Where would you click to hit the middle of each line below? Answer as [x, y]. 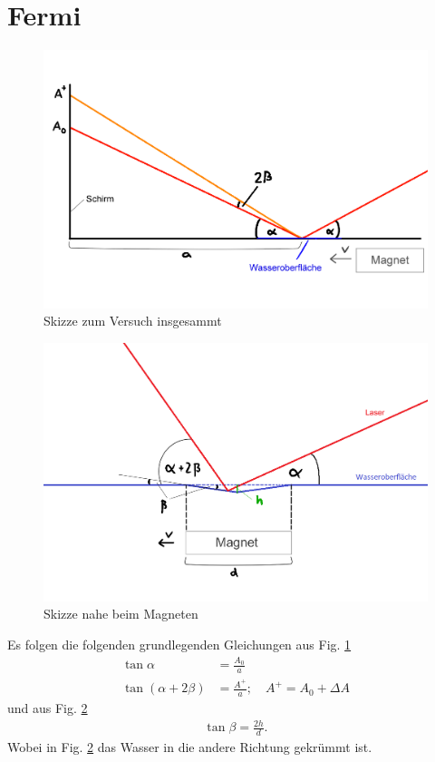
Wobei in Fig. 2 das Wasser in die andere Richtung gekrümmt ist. [190, 747]
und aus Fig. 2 [48, 708]
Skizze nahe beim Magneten [121, 614]
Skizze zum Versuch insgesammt [133, 321]
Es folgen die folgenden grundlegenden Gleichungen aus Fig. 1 [179, 644]
